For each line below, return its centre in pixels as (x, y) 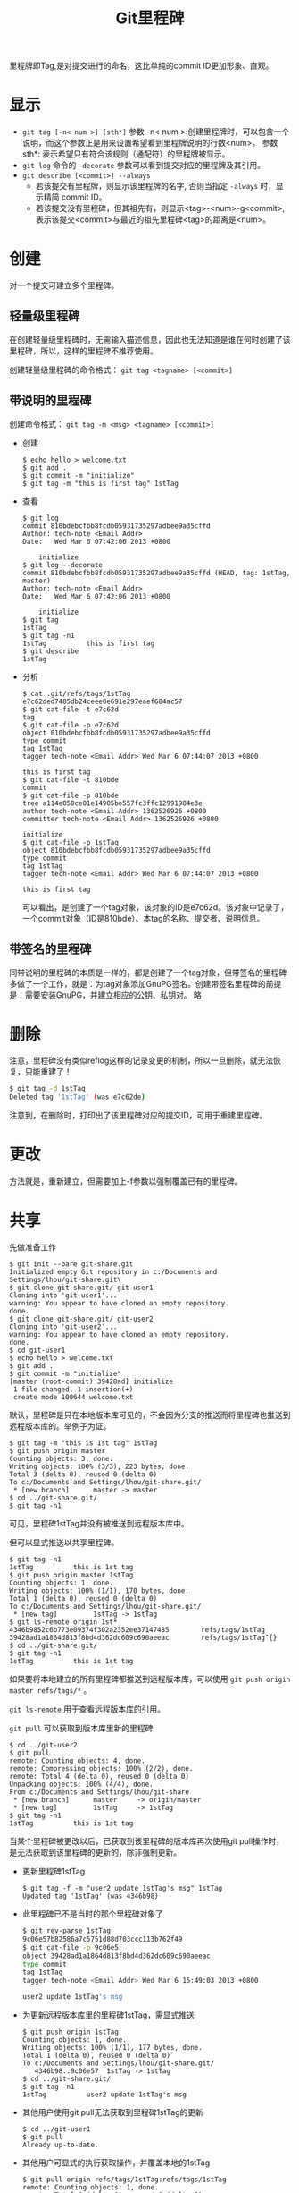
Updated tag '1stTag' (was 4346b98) (90, 1896)
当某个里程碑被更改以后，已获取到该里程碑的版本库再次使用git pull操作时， (147, 1841)
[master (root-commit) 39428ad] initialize (91, 1382)
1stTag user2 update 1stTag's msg (104, 2095)
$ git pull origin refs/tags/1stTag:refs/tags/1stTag (124, 2180)
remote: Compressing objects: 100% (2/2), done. (101, 1769)
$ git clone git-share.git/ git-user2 (81, 1319)
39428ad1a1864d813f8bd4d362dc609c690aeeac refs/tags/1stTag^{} (143, 1638)
